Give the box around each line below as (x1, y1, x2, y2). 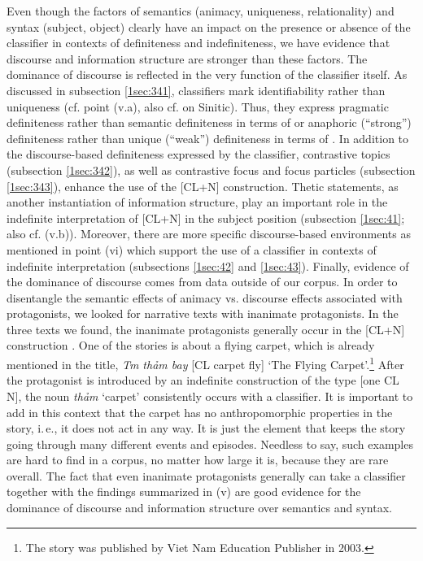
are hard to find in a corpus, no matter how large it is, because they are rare (7, 451, 389, 468)
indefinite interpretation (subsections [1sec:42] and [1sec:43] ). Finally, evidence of (7, 257, 409, 274)
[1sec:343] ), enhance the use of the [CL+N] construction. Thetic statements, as (7, 177, 399, 194)
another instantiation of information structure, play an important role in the (7, 194, 388, 211)
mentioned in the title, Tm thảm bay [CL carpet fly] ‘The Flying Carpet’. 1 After (7, 354, 404, 372)
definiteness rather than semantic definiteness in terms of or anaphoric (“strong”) (7, 114, 412, 131)
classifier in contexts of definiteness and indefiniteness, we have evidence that (7, 34, 390, 51)
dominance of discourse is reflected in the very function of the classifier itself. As (7, 66, 408, 83)
